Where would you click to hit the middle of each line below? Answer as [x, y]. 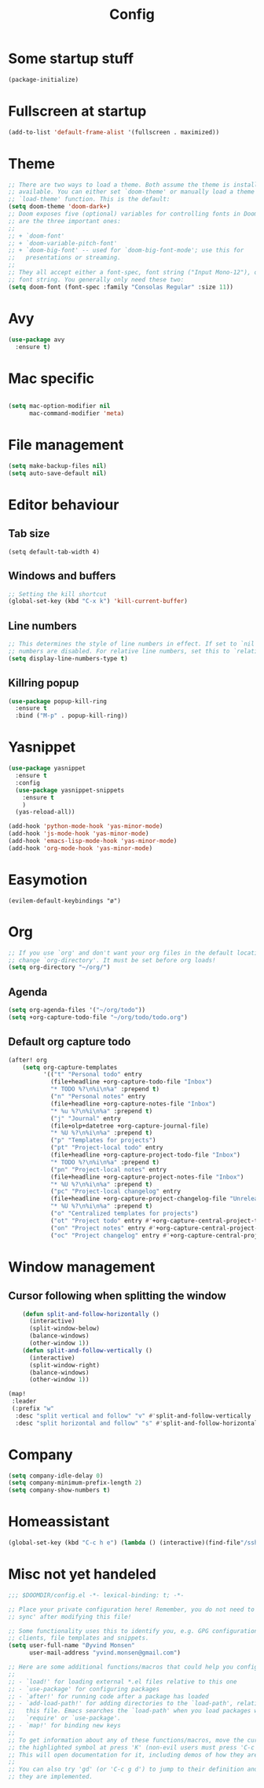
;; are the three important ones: [65, 221]
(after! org [27, 1060]
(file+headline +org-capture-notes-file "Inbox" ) [133, 1104]
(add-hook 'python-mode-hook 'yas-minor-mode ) [86, 826]
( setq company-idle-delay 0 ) [56, 1476]
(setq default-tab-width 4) [54, 552]
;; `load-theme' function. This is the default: [89, 199]
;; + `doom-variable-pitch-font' [63, 243]
